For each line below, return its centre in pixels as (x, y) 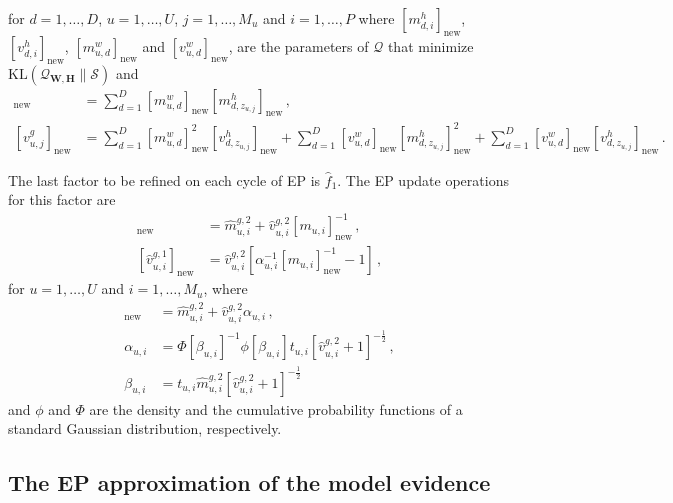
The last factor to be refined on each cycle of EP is (164, 179)
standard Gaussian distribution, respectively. (145, 428)
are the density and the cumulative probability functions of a (276, 408)
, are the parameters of (298, 45)
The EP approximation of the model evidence (249, 482)
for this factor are (62, 199)
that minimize (430, 45)
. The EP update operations (423, 179)
